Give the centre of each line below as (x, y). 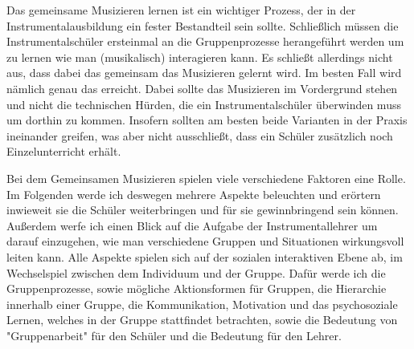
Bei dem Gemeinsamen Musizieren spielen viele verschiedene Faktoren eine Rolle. (206, 178)
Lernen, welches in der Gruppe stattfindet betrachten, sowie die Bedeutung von (202, 320)
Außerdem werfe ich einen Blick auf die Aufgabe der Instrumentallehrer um (192, 225)
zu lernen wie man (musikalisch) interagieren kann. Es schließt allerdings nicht (200, 57)
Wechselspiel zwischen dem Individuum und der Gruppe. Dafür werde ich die (196, 272)
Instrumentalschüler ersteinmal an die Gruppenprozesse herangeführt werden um (205, 41)
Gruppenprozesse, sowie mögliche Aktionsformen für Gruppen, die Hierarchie (197, 288)
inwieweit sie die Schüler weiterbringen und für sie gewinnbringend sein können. (203, 210)
